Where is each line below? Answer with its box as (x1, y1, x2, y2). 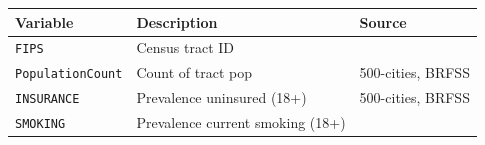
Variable (15, 11, 74, 32)
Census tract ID (136, 37, 234, 58)
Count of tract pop (136, 62, 252, 83)
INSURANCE (15, 92, 80, 107)
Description (136, 11, 218, 32)
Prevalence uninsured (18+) (136, 87, 307, 108)
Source (359, 11, 407, 32)
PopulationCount (15, 67, 123, 82)
